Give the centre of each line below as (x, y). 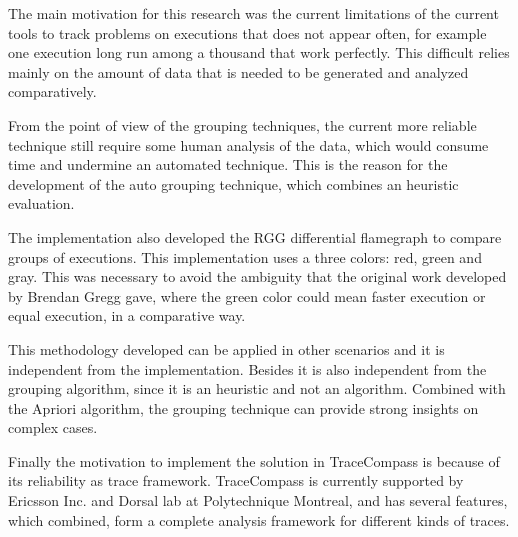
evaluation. (41, 203)
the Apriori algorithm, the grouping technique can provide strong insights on (243, 407)
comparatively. (52, 91)
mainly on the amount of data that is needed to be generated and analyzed (238, 71)
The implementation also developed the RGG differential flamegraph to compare (255, 236)
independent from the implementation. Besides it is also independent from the (247, 368)
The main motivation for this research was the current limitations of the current (253, 13)
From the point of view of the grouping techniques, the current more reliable (242, 124)
